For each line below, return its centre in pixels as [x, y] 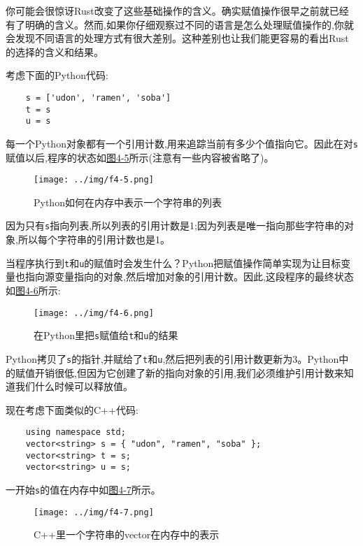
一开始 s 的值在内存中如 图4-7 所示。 [83, 489]
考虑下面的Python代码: [57, 75]
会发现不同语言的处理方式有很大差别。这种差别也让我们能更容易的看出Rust [177, 38]
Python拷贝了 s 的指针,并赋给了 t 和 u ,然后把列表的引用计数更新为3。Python [172, 358]
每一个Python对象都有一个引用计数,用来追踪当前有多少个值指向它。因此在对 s [182, 143]
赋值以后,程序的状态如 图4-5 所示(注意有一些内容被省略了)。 [140, 157]
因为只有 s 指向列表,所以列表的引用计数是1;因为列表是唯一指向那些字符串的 [175, 225]
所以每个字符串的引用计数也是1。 [94, 239]
